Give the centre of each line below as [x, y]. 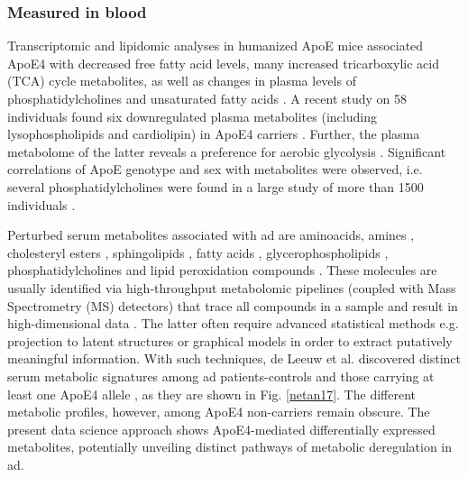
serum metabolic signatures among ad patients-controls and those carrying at [221, 376]
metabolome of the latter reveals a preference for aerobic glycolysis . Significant [227, 151]
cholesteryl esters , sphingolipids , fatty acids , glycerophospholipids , [198, 252]
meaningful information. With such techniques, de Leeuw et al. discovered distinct [234, 358]
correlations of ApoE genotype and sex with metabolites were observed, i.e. [215, 169]
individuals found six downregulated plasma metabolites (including [192, 116]
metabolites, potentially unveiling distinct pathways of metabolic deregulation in [230, 447]
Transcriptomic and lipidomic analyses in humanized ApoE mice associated [216, 46]
